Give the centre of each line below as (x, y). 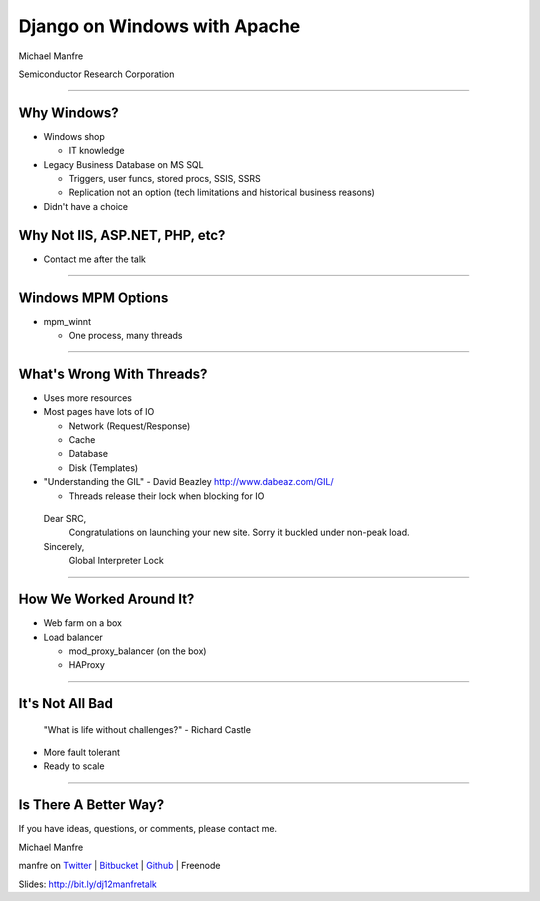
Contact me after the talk (95, 259)
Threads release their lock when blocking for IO (166, 496)
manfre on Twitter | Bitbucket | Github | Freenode (119, 866)
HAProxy (86, 665)
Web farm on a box (82, 623)
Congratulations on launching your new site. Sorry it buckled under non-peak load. (239, 532)
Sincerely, (64, 546)
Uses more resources (87, 397)
